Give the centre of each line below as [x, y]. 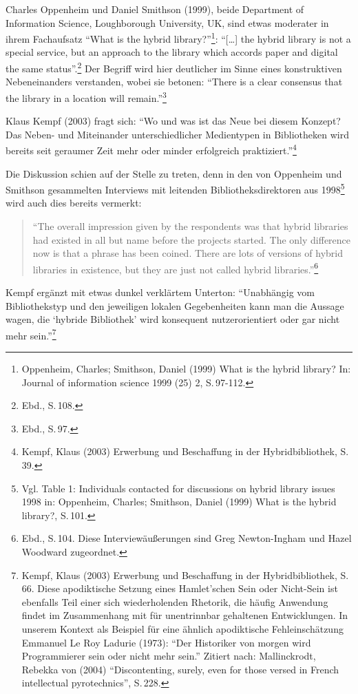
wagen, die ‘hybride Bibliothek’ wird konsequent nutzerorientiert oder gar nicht [173, 319]
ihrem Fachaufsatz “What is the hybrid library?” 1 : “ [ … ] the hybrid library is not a [178, 38]
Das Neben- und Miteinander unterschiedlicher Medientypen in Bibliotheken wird [177, 134]
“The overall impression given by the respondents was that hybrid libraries [190, 226]
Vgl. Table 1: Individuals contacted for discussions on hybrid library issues [178, 488]
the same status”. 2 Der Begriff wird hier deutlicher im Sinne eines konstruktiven [174, 67]
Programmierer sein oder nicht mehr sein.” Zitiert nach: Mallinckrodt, [169, 656]
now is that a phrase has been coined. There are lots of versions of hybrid [188, 253]
